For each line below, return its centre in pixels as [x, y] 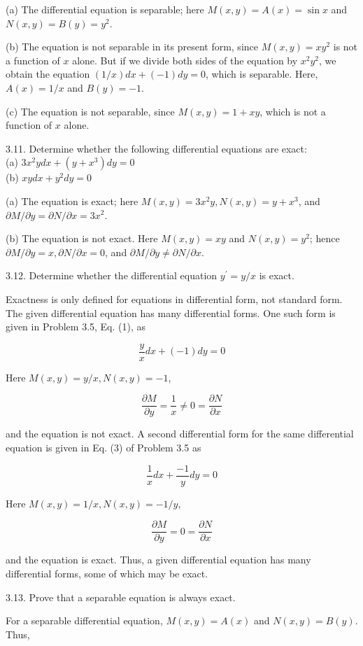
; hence [325, 238]
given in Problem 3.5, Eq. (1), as [76, 326]
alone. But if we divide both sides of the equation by [185, 60]
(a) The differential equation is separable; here [105, 9]
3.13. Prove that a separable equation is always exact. [121, 597]
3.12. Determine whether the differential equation [112, 275]
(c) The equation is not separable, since [90, 111]
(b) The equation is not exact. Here [82, 238]
